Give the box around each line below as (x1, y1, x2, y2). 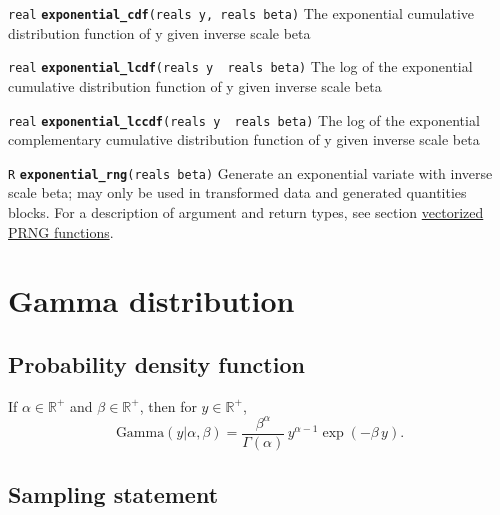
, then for (139, 395, 197, 416)
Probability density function (8, 348, 305, 379)
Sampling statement (8, 479, 219, 510)
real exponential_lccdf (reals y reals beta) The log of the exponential (8, 109, 480, 130)
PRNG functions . (8, 221, 114, 242)
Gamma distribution (8, 280, 295, 321)
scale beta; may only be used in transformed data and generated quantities (8, 182, 467, 203)
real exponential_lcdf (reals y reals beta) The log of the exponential (8, 56, 473, 77)
